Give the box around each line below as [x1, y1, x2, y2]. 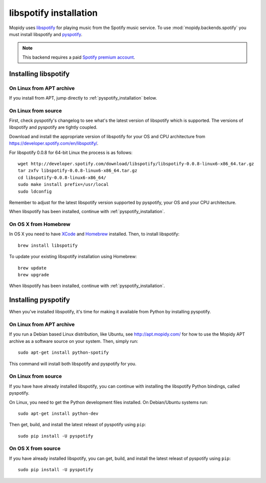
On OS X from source [9, 445, 61, 452]
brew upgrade [18, 272, 49, 278]
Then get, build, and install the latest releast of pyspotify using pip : [9, 422, 146, 428]
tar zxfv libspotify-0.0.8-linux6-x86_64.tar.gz [18, 168, 137, 174]
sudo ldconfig [18, 188, 52, 194]
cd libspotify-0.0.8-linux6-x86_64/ [18, 175, 106, 180]
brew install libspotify [18, 242, 78, 248]
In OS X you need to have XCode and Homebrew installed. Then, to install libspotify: [9, 231, 180, 237]
